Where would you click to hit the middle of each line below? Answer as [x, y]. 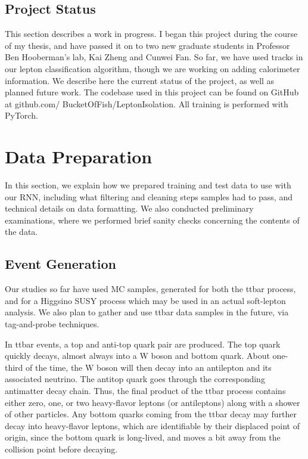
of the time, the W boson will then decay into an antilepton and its [149, 367]
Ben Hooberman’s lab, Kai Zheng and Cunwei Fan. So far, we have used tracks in [154, 57]
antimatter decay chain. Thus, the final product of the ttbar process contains [145, 390]
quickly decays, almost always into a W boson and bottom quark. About [137, 356]
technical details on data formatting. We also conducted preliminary [129, 208]
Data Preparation [79, 156]
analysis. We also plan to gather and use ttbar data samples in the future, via [147, 312]
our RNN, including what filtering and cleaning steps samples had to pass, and [149, 196]
